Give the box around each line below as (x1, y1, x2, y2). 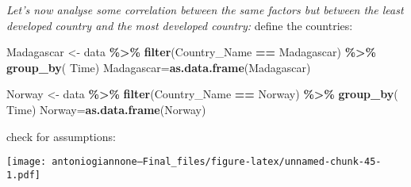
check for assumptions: (6, 128, 116, 144)
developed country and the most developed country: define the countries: (6, 17, 353, 33)
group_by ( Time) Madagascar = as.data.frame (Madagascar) (6, 59, 311, 75)
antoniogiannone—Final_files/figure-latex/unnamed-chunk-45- (52, 156, 382, 168)
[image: (6, 156, 47, 168)
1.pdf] (6, 169, 40, 181)
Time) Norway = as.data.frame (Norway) (6, 101, 206, 117)
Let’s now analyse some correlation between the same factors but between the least (6, 2, 404, 17)
